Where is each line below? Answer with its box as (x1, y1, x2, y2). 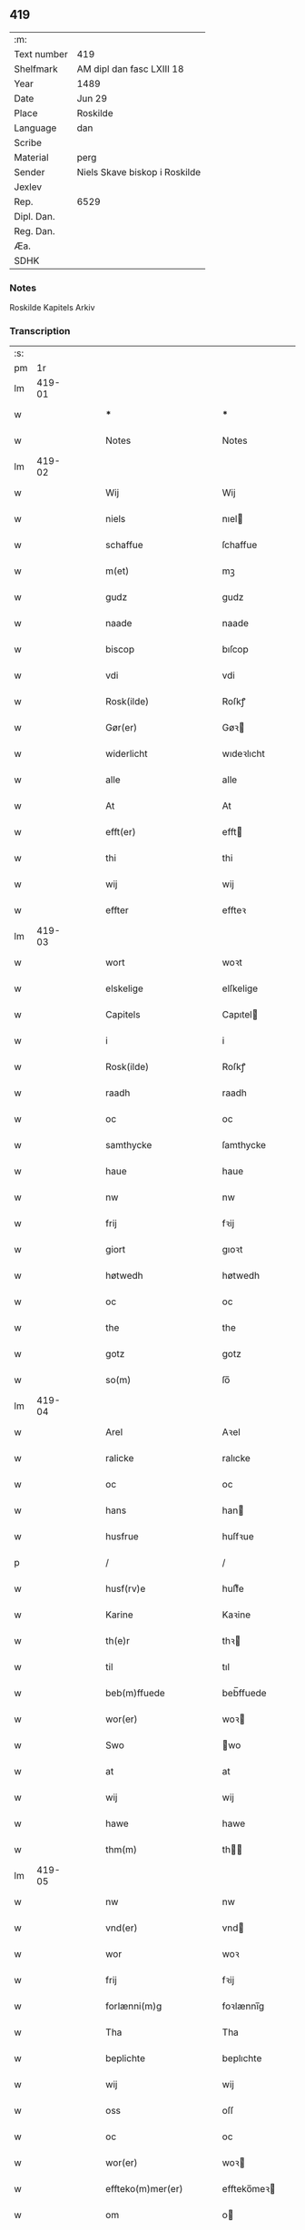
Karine (105, 1608, 133, 1621)
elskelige (105, 982, 143, 995)
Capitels (105, 1008, 141, 1021)
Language (14, 122, 57, 134)
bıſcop (221, 643, 249, 656)
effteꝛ (221, 904, 247, 917)
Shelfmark (14, 63, 58, 75)
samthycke (105, 1139, 152, 1152)
